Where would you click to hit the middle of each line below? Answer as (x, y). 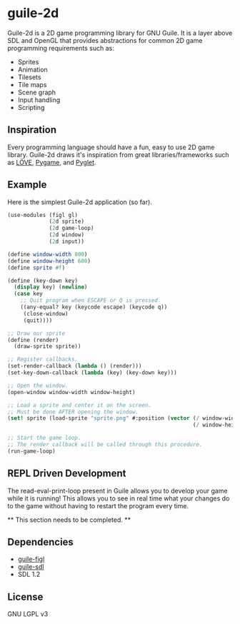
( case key (28, 294)
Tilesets (29, 77)
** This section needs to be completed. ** (69, 520)
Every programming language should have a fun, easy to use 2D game (111, 147)
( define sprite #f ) (36, 268)
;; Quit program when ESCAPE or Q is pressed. (91, 301)
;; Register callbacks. (43, 359)
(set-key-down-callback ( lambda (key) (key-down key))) (92, 373)
